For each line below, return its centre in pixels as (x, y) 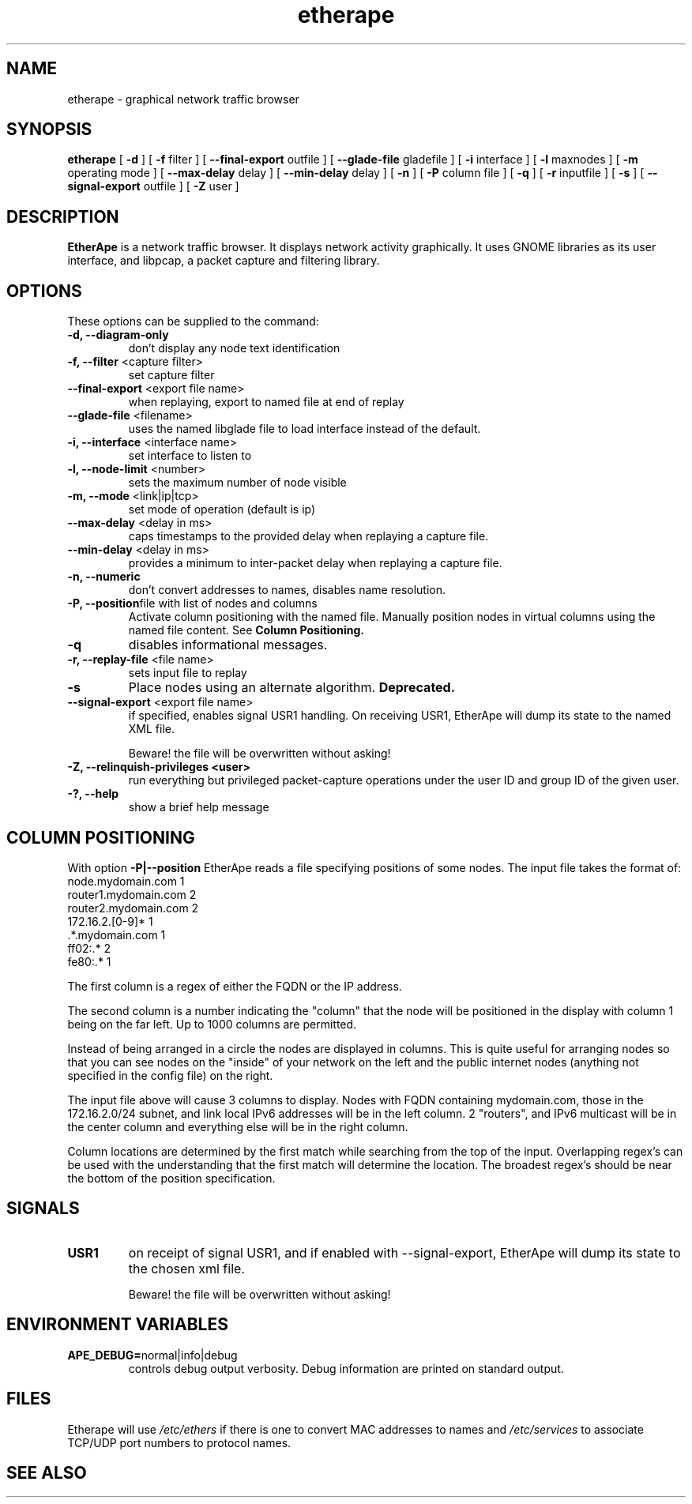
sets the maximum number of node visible (237, 483)
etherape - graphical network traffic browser (183, 99)
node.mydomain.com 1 (126, 881)
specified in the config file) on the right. (170, 1075)
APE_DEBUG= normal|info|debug (152, 1355)
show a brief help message (199, 807)
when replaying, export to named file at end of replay (266, 402)
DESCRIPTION (63, 216)
